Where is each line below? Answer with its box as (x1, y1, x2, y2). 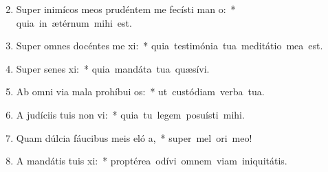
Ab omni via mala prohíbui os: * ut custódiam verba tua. (16, 84, 265, 99)
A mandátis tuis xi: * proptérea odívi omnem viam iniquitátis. (16, 153, 287, 168)
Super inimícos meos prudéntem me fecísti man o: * (16, 2, 236, 16)
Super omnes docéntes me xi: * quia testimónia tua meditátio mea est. (16, 38, 323, 53)
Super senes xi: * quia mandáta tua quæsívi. (16, 61, 210, 75)
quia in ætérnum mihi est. (16, 15, 132, 29)
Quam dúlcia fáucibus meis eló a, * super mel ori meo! (16, 130, 252, 145)
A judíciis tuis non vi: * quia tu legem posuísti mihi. (16, 107, 245, 121)
